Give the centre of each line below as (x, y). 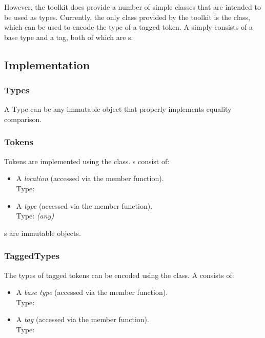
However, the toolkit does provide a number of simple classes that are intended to (133, 7)
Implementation (47, 64)
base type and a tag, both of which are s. (69, 37)
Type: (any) (35, 216)
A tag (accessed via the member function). (83, 319)
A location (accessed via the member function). (90, 178)
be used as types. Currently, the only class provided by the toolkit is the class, (127, 17)
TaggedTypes (32, 256)
